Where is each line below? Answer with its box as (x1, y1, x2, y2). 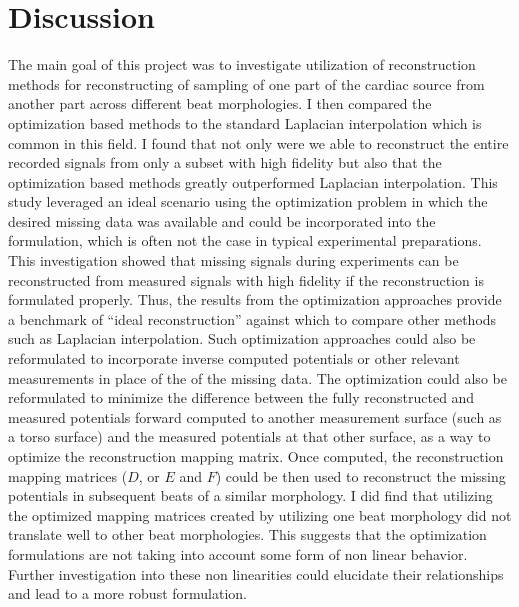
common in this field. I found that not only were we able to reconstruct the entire (8, 132, 509, 153)
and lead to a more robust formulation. (8, 583, 247, 604)
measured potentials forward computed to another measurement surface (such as (8, 406, 502, 427)
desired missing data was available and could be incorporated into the (8, 210, 436, 231)
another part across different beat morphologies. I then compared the (8, 93, 432, 114)
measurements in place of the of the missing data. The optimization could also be (8, 367, 507, 388)
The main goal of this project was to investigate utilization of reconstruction (8, 54, 476, 75)
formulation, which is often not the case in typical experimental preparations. (8, 230, 482, 251)
